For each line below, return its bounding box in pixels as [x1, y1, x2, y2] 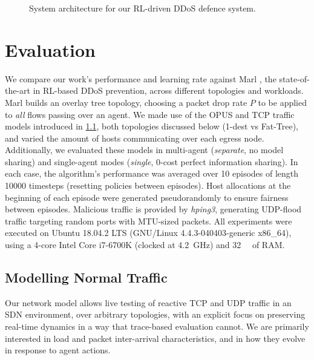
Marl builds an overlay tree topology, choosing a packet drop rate [5, 96, 247, 108]
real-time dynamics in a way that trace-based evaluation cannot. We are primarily [5, 320, 309, 333]
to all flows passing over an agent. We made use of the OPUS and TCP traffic [5, 108, 295, 120]
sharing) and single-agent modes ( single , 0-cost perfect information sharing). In [5, 155, 298, 168]
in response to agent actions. [5, 344, 111, 356]
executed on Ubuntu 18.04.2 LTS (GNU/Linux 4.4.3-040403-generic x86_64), [5, 226, 292, 239]
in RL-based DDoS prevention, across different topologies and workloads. [33, 84, 304, 97]
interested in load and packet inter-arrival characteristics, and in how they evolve [5, 332, 306, 344]
